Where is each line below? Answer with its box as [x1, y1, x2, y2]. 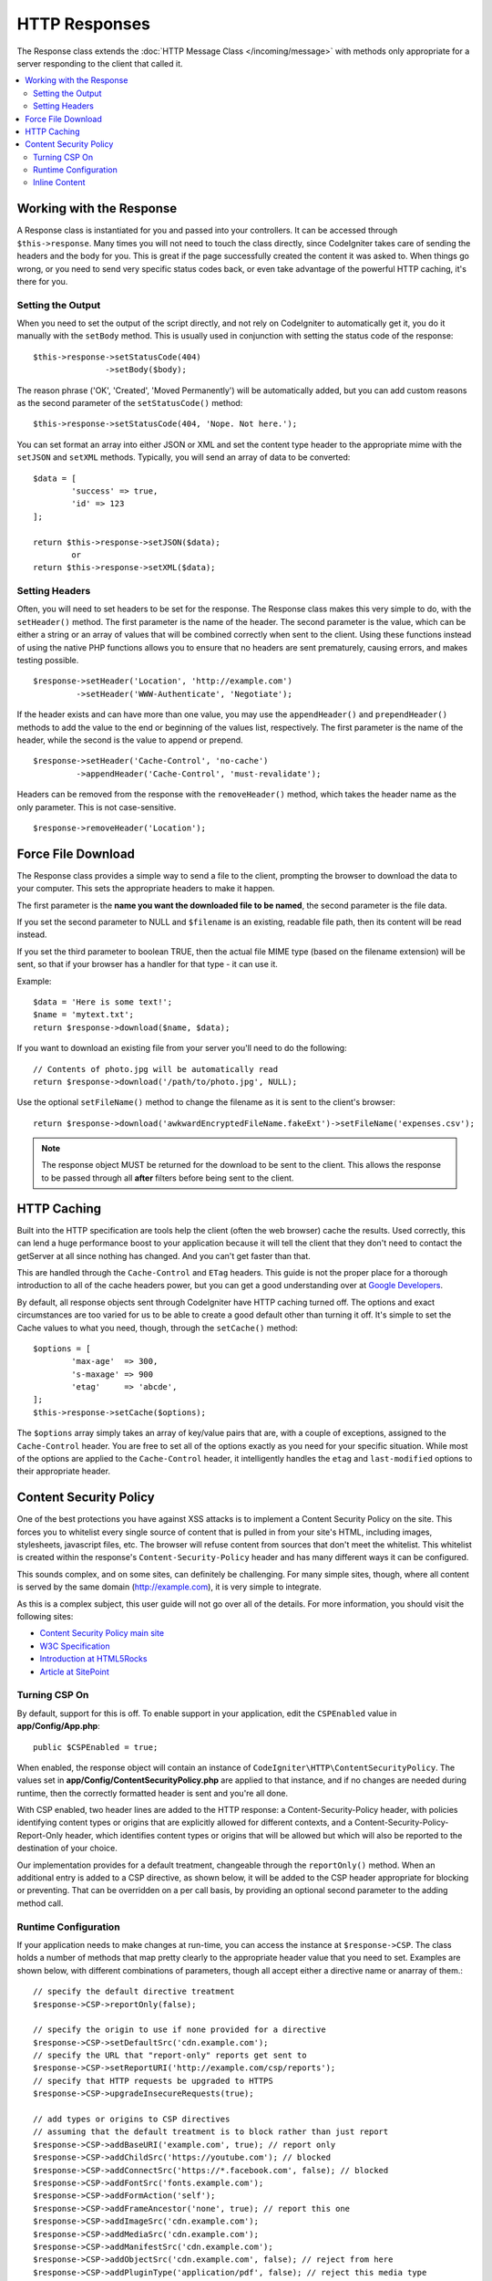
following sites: [16, 1611, 74, 1622]
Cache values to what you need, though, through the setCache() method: [16, 1322, 298, 1333]
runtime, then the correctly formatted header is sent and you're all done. [16, 1787, 289, 1798]
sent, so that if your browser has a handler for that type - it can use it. [16, 959, 278, 970]
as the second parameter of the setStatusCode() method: [16, 398, 243, 409]
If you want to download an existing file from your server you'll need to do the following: [16, 1043, 347, 1054]
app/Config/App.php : [16, 1721, 100, 1732]
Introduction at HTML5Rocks [39, 1653, 148, 1664]
